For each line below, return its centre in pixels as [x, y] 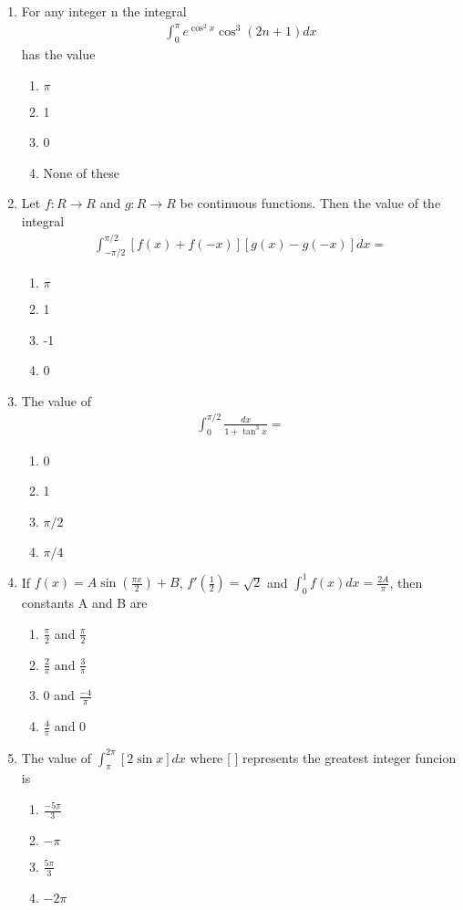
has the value [58, 54]
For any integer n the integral [104, 11]
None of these [81, 172]
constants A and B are [84, 603]
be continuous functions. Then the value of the [310, 203]
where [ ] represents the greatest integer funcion [323, 757]
